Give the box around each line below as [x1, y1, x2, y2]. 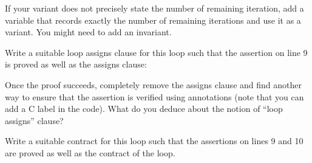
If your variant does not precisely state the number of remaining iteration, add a [5, 2, 304, 14]
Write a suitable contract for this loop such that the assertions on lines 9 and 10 [5, 134, 304, 147]
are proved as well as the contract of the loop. [5, 146, 175, 159]
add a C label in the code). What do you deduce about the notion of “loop [5, 102, 283, 115]
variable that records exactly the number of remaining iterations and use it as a [5, 13, 301, 26]
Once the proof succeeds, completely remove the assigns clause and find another [5, 78, 302, 91]
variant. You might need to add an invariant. [5, 26, 172, 38]
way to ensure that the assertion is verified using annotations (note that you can [5, 90, 304, 103]
